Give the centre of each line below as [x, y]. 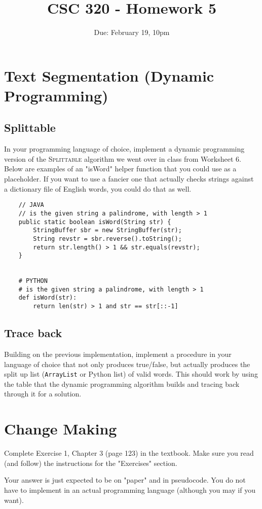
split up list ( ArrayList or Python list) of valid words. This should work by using [131, 374]
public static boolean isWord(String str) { [95, 222]
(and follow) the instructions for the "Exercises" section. [91, 463]
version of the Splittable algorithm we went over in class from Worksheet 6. [123, 158]
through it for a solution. [43, 394]
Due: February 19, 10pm [132, 32]
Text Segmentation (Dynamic [109, 75]
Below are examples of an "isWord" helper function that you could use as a [120, 169]
